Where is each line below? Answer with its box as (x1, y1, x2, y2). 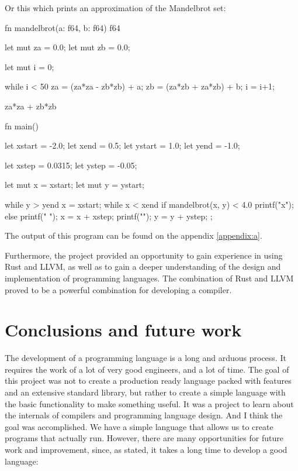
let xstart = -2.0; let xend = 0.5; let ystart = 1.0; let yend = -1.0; (5, 139, 240, 152)
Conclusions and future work (5, 318, 242, 342)
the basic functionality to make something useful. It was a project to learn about (5, 397, 294, 410)
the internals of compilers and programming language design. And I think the (5, 409, 283, 421)
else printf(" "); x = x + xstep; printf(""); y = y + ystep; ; (5, 209, 213, 222)
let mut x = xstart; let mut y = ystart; (5, 178, 144, 191)
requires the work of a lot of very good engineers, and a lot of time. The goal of (5, 363, 289, 375)
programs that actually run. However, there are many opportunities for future (5, 432, 283, 444)
